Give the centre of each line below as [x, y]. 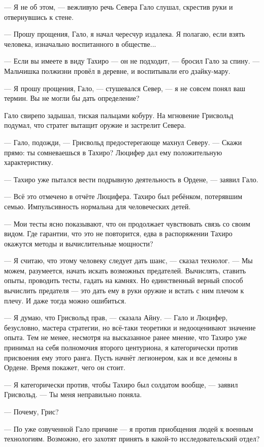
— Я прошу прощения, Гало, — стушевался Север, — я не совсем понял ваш [125, 88]
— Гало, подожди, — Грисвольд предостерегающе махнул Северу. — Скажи [123, 142]
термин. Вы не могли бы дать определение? [72, 98]
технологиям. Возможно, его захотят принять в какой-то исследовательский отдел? [132, 439]
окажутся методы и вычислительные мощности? [79, 243]
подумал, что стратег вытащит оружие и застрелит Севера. [95, 125]
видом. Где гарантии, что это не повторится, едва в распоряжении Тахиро [118, 233]
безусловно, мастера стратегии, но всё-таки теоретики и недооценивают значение [130, 327]
